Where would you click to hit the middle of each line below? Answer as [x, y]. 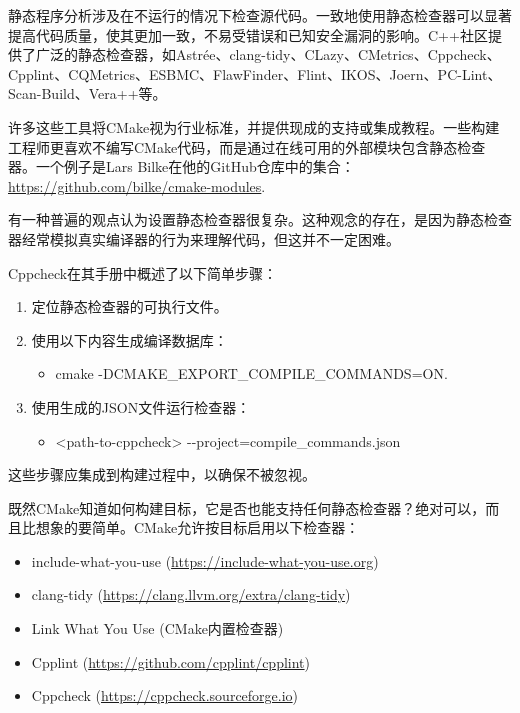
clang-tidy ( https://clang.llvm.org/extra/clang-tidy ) [191, 594]
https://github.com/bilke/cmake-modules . [137, 185]
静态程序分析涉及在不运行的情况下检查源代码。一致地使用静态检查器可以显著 [260, 15]
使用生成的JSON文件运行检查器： [141, 406]
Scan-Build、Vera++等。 [87, 93]
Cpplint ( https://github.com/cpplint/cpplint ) [171, 661]
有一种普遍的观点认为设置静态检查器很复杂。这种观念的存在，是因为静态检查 [260, 219]
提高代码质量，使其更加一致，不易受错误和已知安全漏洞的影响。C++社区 [248, 34]
